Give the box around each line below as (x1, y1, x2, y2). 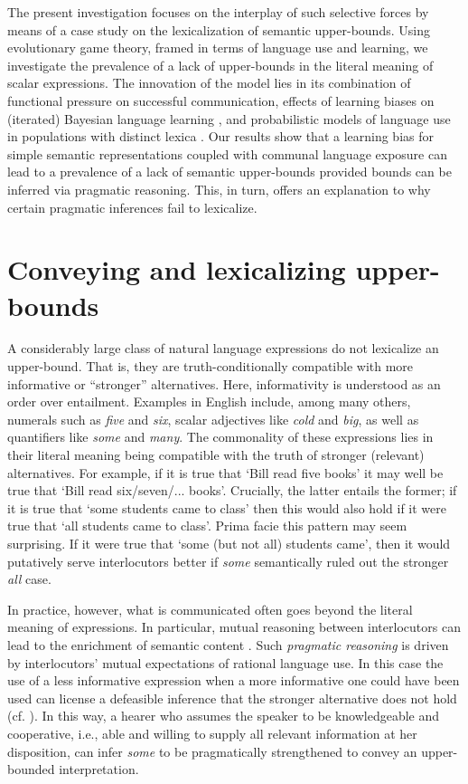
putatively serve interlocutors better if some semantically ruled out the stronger (7, 551, 449, 570)
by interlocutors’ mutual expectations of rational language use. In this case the (7, 653, 444, 672)
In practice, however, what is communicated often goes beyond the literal (7, 599, 413, 618)
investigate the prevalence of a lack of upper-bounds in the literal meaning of (7, 55, 434, 74)
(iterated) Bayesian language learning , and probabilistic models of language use (7, 109, 451, 128)
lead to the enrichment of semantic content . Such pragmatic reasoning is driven (7, 635, 449, 654)
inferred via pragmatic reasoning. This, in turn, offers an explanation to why (7, 179, 431, 198)
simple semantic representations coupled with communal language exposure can (7, 144, 447, 163)
